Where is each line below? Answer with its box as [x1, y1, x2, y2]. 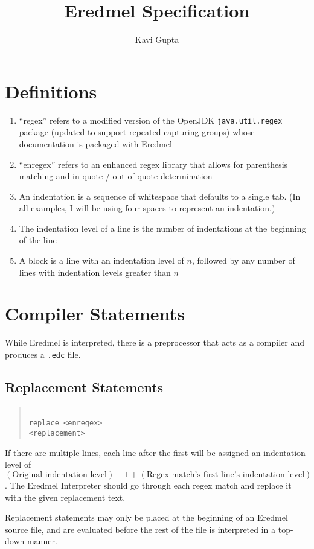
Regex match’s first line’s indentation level [146, 470, 305, 479]
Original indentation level [12, 470, 107, 479]
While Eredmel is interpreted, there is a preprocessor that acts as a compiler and [5, 336, 304, 349]
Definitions [5, 78, 97, 103]
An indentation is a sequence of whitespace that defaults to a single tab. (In [19, 189, 301, 202]
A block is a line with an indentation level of [19, 254, 184, 267]
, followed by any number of [191, 254, 295, 267]
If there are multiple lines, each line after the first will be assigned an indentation [5, 446, 306, 459]
